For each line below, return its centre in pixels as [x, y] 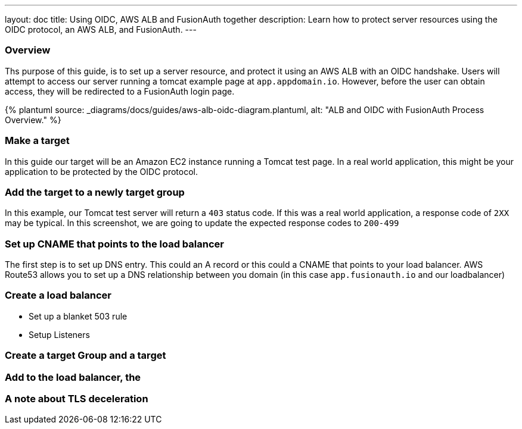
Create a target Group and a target [86, 356]
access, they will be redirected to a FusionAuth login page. [120, 91]
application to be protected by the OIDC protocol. [101, 171]
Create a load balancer [58, 295]
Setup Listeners [59, 334]
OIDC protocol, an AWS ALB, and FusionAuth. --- [101, 29]
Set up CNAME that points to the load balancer [114, 244]
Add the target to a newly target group [95, 192]
